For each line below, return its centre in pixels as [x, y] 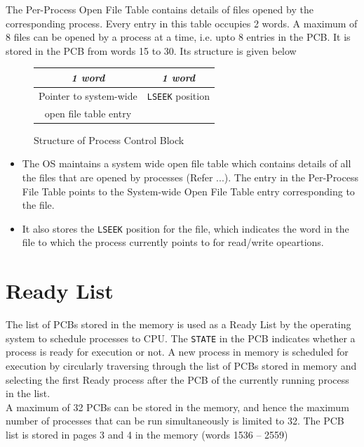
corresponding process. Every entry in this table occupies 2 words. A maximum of [182, 23]
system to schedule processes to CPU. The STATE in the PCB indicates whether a [181, 338]
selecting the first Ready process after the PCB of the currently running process [177, 379]
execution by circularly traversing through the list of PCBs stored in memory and [181, 365]
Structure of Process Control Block [109, 140]
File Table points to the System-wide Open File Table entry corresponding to [188, 191]
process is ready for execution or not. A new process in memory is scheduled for [177, 352]
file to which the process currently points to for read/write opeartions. [173, 242]
